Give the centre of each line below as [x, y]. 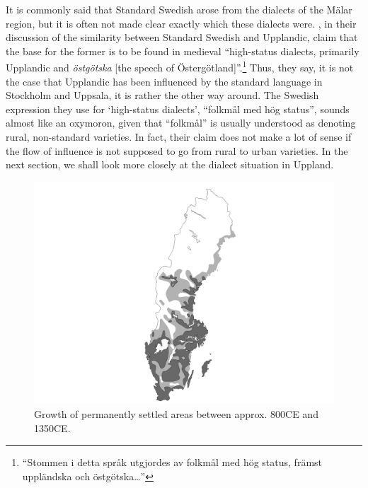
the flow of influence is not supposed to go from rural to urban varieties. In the [177, 150]
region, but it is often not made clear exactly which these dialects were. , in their [181, 23]
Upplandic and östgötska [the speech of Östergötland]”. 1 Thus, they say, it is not [180, 66]
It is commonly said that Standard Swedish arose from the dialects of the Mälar [179, 9]
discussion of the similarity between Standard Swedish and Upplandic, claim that [182, 37]
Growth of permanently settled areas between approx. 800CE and [176, 414]
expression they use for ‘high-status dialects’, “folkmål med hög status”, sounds [178, 109]
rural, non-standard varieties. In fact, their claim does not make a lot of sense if [179, 136]
